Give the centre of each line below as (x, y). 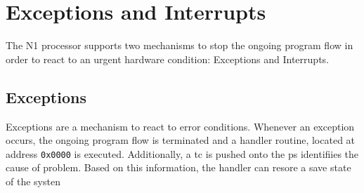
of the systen (33, 181)
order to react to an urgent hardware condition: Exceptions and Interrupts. (167, 59)
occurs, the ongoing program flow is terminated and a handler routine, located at (181, 140)
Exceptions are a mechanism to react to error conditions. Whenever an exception (180, 126)
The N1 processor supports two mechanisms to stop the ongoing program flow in (180, 45)
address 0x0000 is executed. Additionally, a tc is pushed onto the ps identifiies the (182, 153)
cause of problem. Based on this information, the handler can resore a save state (178, 167)
